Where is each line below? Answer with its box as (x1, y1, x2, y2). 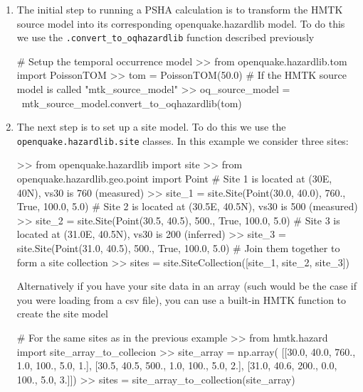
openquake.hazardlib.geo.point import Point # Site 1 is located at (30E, (16, 171, 332, 186)
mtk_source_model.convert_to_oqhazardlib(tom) (21, 95, 242, 110)
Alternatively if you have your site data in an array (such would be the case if (16, 278, 357, 293)
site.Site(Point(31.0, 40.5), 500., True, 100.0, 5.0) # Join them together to (16, 241, 340, 256)
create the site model (16, 306, 108, 321)
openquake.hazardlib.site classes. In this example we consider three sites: (16, 133, 349, 148)
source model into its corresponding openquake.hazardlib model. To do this (16, 16, 345, 31)
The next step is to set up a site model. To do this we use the (16, 119, 286, 134)
